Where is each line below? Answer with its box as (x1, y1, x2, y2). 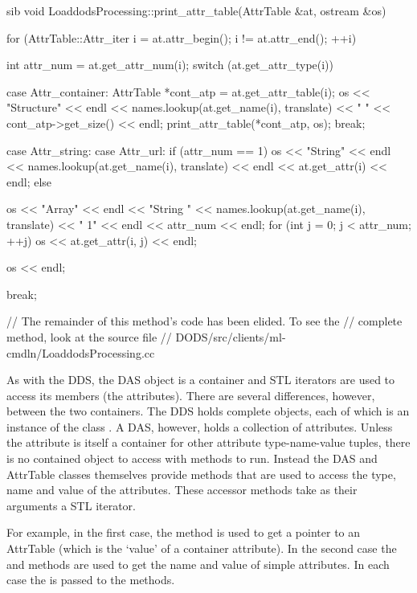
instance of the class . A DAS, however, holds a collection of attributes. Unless (6, 418, 393, 435)
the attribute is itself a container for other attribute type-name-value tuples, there (6, 434, 411, 451)
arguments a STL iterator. (6, 497, 136, 513)
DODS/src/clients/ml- (175, 328, 286, 345)
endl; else (6, 173, 52, 190)
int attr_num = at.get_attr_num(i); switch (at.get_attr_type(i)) (6, 56, 334, 73)
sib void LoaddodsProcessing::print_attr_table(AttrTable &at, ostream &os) (6, 2, 386, 18)
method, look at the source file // (6, 328, 172, 345)
